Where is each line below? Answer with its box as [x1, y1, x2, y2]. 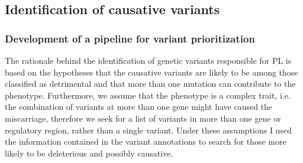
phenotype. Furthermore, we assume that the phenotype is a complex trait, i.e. [5, 89, 291, 101]
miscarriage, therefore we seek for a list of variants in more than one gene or [5, 112, 281, 124]
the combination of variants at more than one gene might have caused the [5, 100, 273, 113]
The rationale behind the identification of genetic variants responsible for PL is [5, 54, 292, 66]
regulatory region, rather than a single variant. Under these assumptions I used [5, 123, 292, 136]
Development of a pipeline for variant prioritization [5, 31, 255, 45]
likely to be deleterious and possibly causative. [5, 146, 173, 159]
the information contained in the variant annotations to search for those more [5, 135, 286, 148]
